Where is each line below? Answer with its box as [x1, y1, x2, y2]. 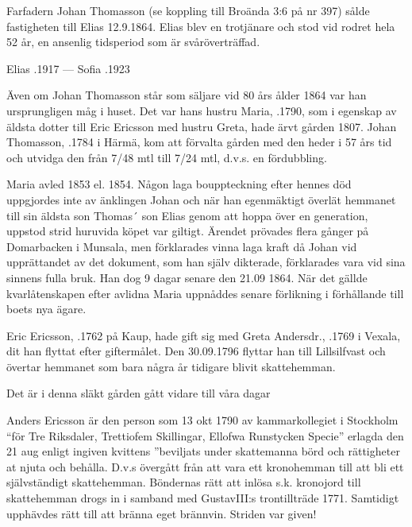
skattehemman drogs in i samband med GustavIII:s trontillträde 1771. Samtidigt [6, 490, 399, 506]
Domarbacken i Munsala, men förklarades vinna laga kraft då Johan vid [6, 238, 357, 254]
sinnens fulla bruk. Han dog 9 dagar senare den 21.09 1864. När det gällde [6, 269, 368, 285]
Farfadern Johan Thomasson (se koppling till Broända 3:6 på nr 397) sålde [6, 2, 370, 18]
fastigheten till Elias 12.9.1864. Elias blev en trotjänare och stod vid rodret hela [6, 17, 395, 34]
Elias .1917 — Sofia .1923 [6, 60, 130, 76]
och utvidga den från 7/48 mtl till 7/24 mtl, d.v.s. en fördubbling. [6, 149, 327, 165]
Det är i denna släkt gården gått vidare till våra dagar [6, 385, 271, 401]
